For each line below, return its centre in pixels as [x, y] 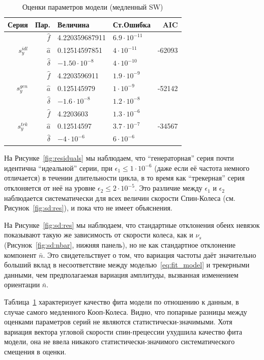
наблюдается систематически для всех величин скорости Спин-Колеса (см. [120, 198]
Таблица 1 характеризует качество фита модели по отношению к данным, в [122, 302]
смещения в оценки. [35, 351]
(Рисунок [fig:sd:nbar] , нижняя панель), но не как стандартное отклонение [120, 245]
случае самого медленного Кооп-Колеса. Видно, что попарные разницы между [126, 311]
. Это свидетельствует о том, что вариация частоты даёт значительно [150, 254]
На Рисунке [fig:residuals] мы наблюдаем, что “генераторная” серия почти [119, 158]
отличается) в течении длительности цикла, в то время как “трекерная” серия [125, 178]
